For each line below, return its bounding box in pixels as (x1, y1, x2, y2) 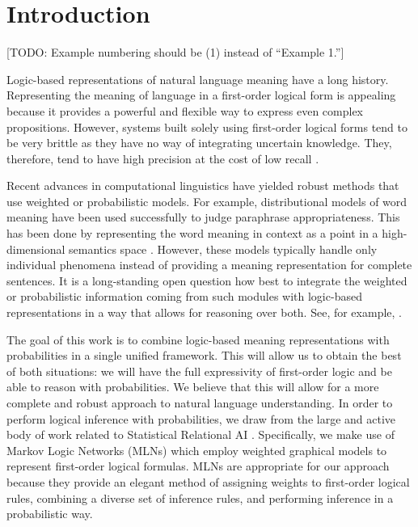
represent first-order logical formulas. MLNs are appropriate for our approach (6, 457, 390, 474)
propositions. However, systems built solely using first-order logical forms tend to (6, 118, 407, 135)
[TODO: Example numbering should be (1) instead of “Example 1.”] (6, 44, 344, 61)
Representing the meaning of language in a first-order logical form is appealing (6, 86, 396, 103)
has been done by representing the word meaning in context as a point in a (6, 225, 378, 242)
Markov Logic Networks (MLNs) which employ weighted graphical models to (6, 441, 387, 458)
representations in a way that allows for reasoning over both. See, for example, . (6, 304, 402, 321)
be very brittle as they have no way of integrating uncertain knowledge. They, (6, 134, 392, 151)
